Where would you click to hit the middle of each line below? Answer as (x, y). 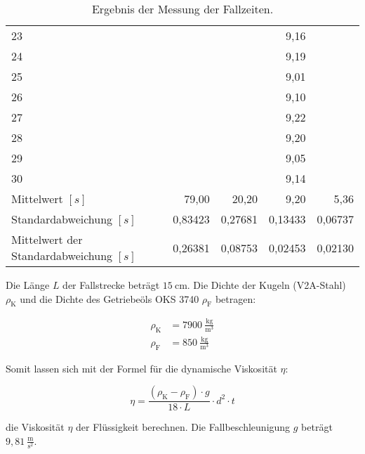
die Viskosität (35, 427)
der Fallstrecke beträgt (111, 285)
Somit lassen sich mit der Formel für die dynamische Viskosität (141, 368)
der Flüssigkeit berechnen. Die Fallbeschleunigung (183, 427)
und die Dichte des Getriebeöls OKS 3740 (109, 298)
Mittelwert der (47, 239)
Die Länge (28, 285)
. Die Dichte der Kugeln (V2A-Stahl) (266, 285)
